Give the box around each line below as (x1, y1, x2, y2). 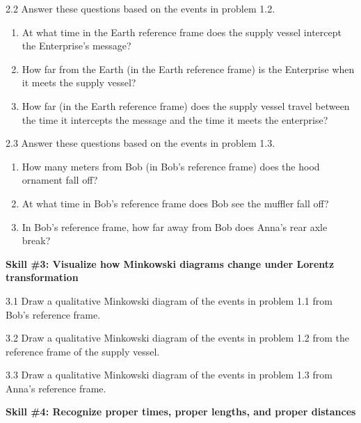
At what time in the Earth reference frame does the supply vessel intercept (22, 24, 342, 39)
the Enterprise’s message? (22, 38, 131, 53)
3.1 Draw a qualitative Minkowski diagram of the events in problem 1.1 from (6, 293, 332, 308)
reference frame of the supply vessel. (6, 344, 160, 358)
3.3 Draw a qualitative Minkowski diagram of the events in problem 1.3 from (6, 367, 332, 382)
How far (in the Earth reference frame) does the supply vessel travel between (22, 98, 350, 113)
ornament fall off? (22, 173, 98, 187)
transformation (6, 270, 79, 285)
